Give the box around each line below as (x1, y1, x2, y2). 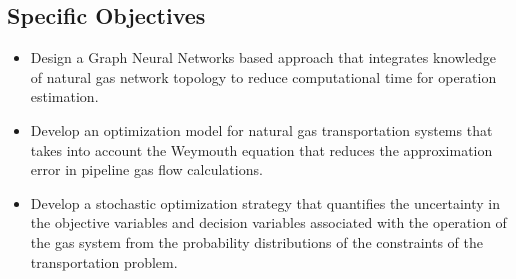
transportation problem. (30, 251, 178, 272)
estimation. (30, 86, 99, 107)
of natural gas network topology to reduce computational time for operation (30, 66, 497, 87)
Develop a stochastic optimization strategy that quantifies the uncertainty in (30, 192, 500, 213)
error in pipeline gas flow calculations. (30, 159, 263, 180)
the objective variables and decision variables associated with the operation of (30, 212, 507, 233)
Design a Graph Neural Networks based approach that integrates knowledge (30, 47, 496, 68)
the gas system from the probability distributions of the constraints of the (30, 231, 484, 252)
